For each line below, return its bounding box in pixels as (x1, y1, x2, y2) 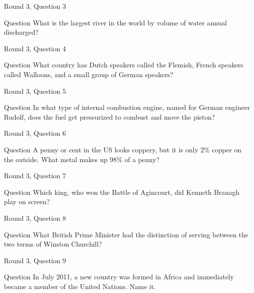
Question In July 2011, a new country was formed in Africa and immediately (4, 272, 234, 282)
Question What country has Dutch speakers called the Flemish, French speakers (4, 60, 244, 70)
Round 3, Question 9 (4, 255, 66, 265)
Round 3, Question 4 (4, 43, 66, 53)
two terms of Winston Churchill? (4, 239, 102, 249)
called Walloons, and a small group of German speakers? (4, 69, 173, 79)
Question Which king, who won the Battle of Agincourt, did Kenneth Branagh (4, 187, 240, 197)
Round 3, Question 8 (4, 212, 66, 223)
